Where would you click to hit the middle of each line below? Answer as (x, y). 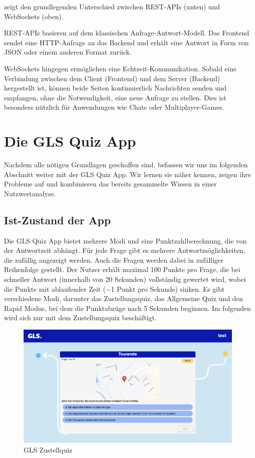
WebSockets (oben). (34, 16)
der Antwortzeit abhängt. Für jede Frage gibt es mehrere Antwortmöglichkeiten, (125, 250)
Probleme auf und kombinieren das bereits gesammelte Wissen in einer (111, 184)
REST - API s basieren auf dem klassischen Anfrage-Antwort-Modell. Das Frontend (127, 33)
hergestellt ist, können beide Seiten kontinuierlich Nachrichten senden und (115, 88)
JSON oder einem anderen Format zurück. (68, 52)
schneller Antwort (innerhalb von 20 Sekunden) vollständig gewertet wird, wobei (125, 279)
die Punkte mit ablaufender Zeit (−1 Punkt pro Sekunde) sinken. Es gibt (114, 289)
